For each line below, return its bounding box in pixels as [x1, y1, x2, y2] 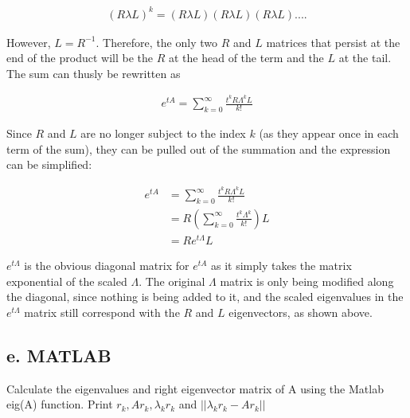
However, [6, 33, 51, 50]
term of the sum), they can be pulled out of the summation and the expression [6, 140, 391, 157]
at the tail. [338, 49, 392, 66]
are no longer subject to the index [80, 125, 246, 142]
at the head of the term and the [168, 49, 324, 66]
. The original [139, 272, 205, 289]
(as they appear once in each [259, 125, 399, 142]
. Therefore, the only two [96, 33, 217, 50]
